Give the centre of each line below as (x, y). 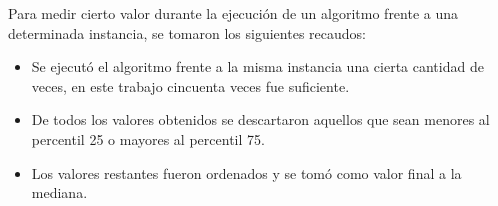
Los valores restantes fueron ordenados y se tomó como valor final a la (246, 172)
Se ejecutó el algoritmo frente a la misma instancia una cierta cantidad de (257, 66)
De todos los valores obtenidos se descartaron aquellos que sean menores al (260, 119)
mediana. (59, 192)
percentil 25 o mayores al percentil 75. (148, 138)
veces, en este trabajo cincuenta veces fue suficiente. (190, 85)
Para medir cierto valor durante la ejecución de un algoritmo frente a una (233, 13)
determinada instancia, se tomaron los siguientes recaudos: (187, 32)
